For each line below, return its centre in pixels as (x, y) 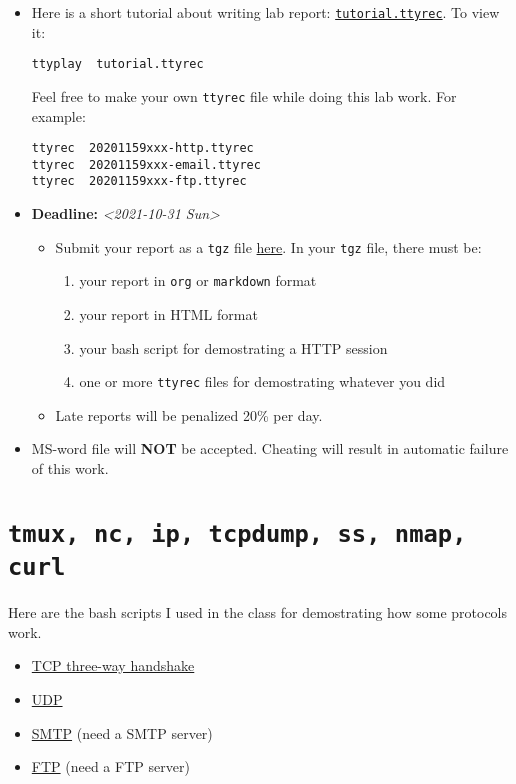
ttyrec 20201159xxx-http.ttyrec (142, 148)
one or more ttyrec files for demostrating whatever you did (262, 381)
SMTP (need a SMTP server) (122, 732)
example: (58, 115)
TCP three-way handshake (113, 665)
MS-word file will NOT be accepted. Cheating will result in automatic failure (270, 448)
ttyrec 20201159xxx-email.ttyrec (146, 164)
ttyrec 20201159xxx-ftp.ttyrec (139, 181)
